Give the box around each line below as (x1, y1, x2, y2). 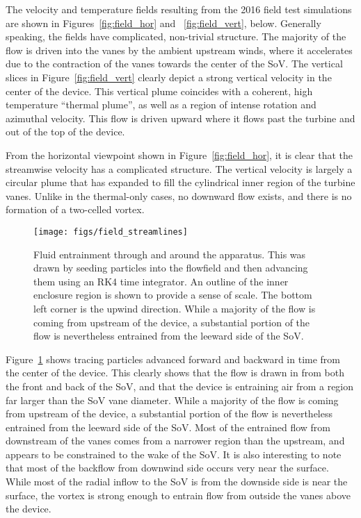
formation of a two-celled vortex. (6, 202, 145, 217)
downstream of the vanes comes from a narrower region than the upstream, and (6, 433, 345, 448)
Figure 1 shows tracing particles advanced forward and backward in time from (6, 351, 340, 366)
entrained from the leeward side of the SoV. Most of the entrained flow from (6, 419, 331, 434)
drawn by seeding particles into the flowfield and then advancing (33, 260, 308, 275)
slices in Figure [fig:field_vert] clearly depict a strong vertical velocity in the (6, 69, 332, 84)
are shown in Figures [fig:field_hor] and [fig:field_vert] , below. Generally (6, 15, 321, 30)
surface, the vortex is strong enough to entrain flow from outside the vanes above (6, 487, 351, 502)
